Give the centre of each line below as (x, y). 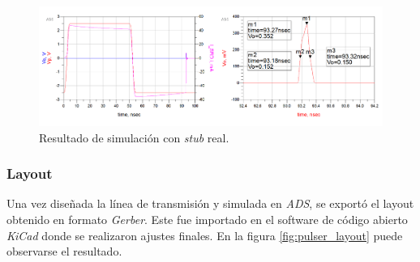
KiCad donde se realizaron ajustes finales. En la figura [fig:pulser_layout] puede (205, 235)
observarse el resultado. (64, 251)
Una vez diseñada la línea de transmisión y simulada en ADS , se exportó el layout (210, 203)
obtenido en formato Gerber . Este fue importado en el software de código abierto (207, 219)
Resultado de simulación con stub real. (134, 137)
